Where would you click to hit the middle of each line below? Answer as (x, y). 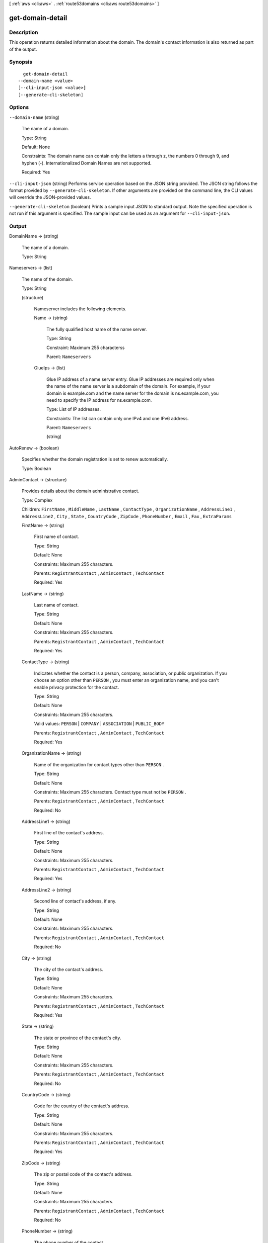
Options (19, 107)
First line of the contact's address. (69, 833)
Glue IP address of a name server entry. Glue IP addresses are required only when (130, 379)
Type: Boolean (36, 468)
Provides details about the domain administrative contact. (80, 491)
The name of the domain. (47, 279)
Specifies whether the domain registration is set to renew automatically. (95, 459)
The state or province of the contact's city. (78, 1038)
